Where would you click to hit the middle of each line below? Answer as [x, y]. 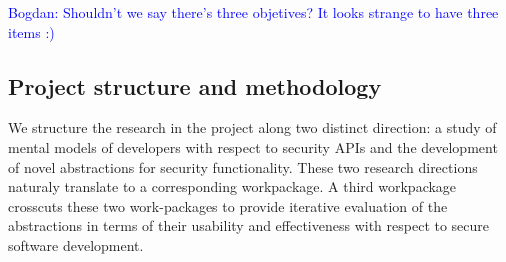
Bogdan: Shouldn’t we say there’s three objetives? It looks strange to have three [253, 12]
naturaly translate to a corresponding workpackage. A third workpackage [232, 186]
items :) [31, 31]
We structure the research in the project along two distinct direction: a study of [252, 127]
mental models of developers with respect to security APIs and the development [253, 146]
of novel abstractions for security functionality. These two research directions [243, 166]
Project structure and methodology [195, 85]
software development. [76, 244]
